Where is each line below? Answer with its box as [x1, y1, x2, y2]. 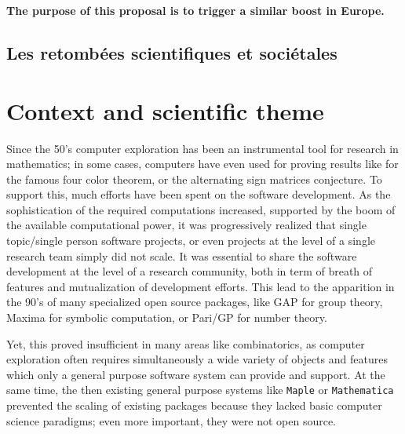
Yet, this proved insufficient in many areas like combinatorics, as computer [6, 335, 365, 352]
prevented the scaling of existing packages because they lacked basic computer [6, 397, 382, 414]
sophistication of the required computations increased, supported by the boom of [6, 201, 396, 217]
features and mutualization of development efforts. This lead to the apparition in [6, 278, 395, 294]
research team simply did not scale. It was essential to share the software [6, 247, 357, 264]
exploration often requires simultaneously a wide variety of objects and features [6, 351, 388, 367]
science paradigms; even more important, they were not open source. [6, 412, 336, 429]
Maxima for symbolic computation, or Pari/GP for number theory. [6, 309, 327, 326]
